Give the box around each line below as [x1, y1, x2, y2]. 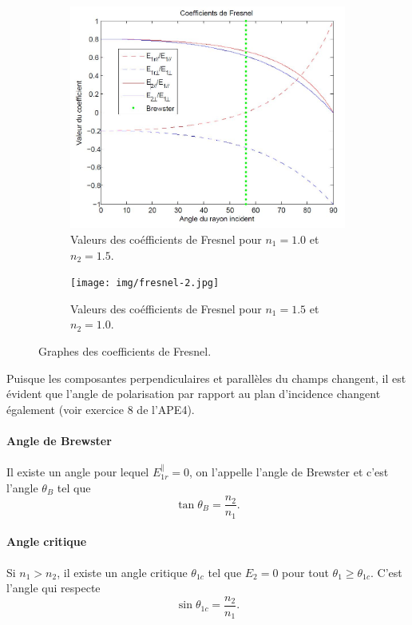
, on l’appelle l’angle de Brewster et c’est [189, 464, 389, 480]
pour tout [282, 563, 329, 580]
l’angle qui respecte [6, 579, 101, 596]
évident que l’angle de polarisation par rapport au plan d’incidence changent [6, 385, 381, 402]
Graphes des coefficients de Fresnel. [38, 343, 212, 360]
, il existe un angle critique [57, 563, 188, 580]
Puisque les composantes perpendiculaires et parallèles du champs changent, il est [6, 369, 406, 386]
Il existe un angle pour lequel [6, 464, 149, 480]
